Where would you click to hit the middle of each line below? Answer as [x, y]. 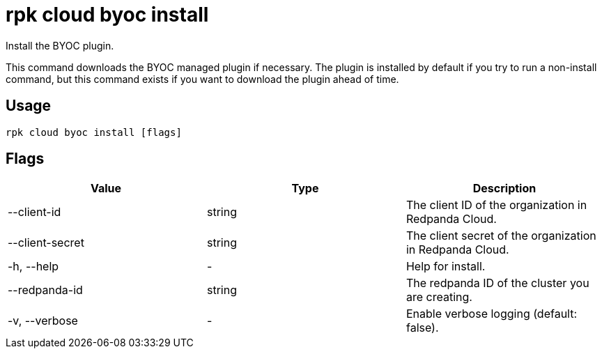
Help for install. [446, 267]
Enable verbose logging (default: [492, 314]
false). [422, 328]
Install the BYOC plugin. [60, 45]
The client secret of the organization [501, 236]
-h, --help [33, 267]
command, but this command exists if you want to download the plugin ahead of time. [202, 79]
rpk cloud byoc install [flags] [94, 132]
